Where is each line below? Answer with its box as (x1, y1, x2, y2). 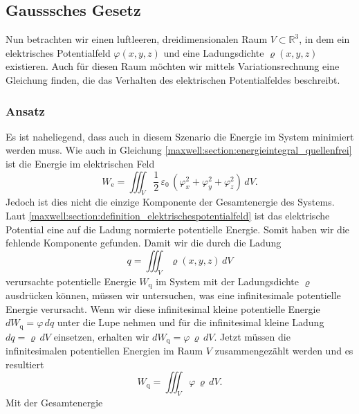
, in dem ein (299, 32, 350, 46)
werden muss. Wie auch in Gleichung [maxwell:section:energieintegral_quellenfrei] (6, 143, 352, 157)
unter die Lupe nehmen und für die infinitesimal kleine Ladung (57, 315, 324, 330)
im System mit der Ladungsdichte (156, 273, 300, 288)
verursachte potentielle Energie (6, 273, 136, 288)
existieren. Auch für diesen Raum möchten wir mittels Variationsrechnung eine (6, 59, 340, 73)
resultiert (6, 357, 44, 371)
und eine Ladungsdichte (163, 45, 264, 60)
